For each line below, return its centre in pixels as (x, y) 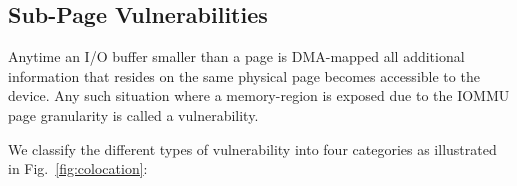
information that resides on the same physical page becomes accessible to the (244, 75)
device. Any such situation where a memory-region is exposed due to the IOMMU (259, 95)
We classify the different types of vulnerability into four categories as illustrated (252, 148)
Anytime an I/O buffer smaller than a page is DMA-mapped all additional (236, 56)
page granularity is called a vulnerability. (133, 114)
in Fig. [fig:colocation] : (78, 168)
